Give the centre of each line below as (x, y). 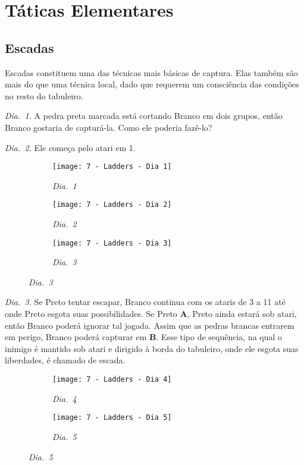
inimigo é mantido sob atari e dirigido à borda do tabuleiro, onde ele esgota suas (152, 348)
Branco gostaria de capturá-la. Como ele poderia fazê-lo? (109, 127)
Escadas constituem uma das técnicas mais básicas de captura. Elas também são (151, 72)
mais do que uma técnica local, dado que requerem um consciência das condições (152, 84)
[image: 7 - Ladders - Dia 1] (112, 167)
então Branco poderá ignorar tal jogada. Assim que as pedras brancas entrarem (150, 325)
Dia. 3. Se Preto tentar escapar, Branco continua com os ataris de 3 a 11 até (145, 302)
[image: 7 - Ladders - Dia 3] (112, 243)
